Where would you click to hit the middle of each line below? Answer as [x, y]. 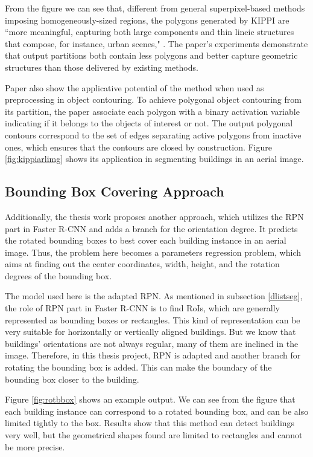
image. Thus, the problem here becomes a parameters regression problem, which [153, 252]
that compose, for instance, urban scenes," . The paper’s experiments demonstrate [156, 43]
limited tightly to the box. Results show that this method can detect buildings [150, 423]
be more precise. [35, 446]
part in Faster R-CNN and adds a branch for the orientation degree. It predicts [151, 228]
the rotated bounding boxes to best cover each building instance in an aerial [146, 240]
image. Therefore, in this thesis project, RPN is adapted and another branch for [153, 355]
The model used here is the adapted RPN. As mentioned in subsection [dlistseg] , [154, 296]
